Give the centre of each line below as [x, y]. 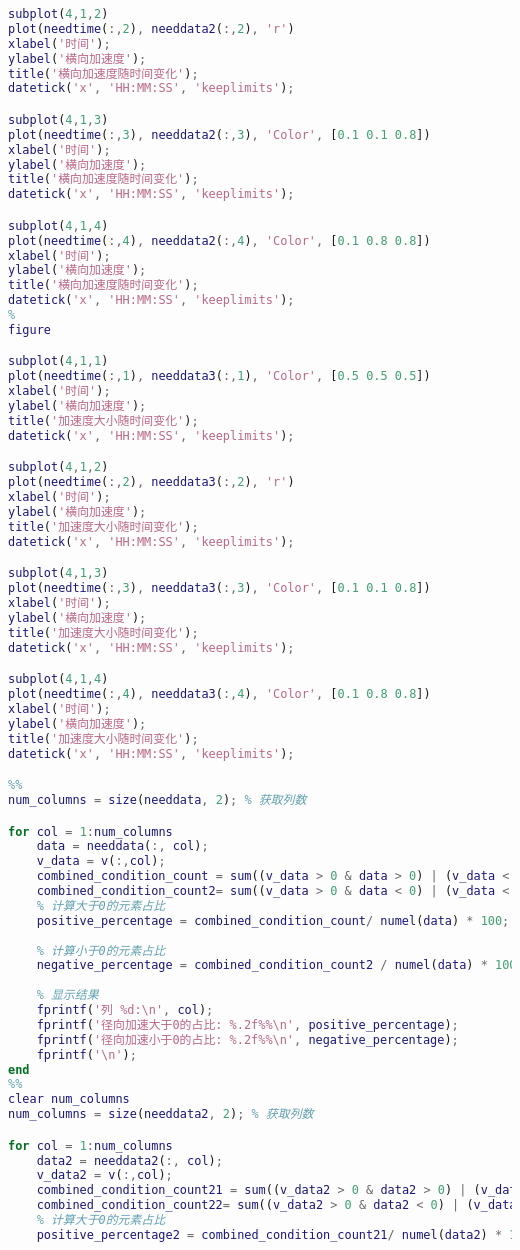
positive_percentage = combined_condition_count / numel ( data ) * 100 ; [273, 920]
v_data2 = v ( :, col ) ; [104, 1175]
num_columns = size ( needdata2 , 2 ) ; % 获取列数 [161, 1114]
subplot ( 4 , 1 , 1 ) [58, 361]
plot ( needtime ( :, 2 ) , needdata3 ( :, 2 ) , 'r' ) [151, 482]
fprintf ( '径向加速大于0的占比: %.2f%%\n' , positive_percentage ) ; [247, 1024]
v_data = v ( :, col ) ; [101, 861]
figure [29, 329]
